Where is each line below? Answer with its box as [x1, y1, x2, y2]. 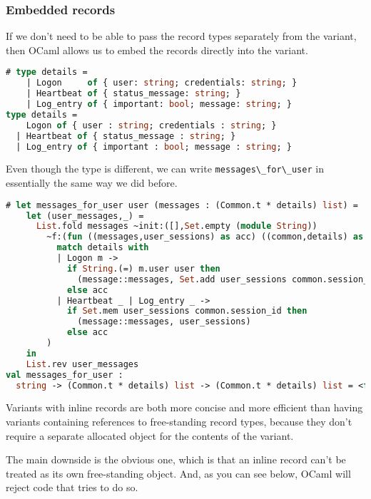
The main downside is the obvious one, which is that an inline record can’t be [6, 452, 346, 467]
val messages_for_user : [6, 369, 123, 380]
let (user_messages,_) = [26, 210, 144, 221]
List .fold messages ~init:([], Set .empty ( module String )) [36, 221, 317, 232]
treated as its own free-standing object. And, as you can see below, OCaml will [6, 465, 351, 480]
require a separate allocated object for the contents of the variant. [6, 428, 294, 443]
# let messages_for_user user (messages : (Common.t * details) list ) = [6, 200, 358, 210]
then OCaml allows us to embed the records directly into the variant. [6, 42, 308, 57]
